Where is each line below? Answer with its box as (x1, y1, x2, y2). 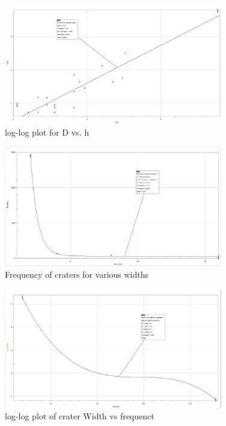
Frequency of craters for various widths (5, 268, 149, 280)
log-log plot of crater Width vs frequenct (5, 410, 154, 422)
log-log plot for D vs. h (5, 125, 89, 138)
